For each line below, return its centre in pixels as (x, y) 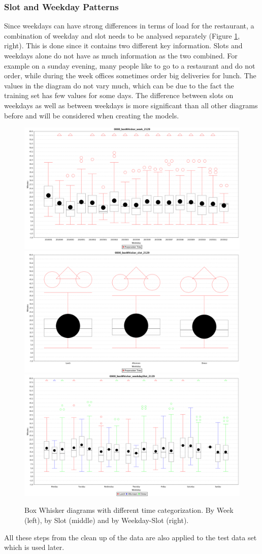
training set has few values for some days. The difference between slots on (119, 95)
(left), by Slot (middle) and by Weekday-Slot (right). (107, 520)
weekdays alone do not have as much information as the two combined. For (121, 55)
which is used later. (34, 547)
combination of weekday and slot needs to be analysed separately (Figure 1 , (122, 35)
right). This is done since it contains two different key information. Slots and (123, 45)
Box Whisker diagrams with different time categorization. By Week (129, 510)
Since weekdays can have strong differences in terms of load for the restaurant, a (129, 26)
